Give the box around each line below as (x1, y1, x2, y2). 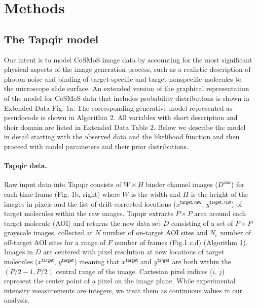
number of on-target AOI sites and (103, 227, 208, 238)
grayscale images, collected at (4, 227, 93, 238)
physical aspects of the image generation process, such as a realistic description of (4, 64, 251, 74)
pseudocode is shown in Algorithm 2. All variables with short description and (4, 112, 238, 123)
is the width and (131, 188, 181, 199)
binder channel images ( (146, 179, 218, 189)
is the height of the (191, 188, 249, 199)
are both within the (172, 256, 231, 267)
